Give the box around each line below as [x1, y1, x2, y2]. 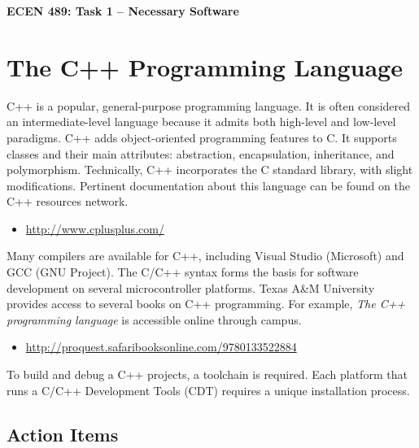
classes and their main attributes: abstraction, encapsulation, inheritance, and [7, 145, 395, 162]
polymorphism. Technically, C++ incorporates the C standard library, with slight [7, 161, 413, 178]
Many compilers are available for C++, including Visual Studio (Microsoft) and [7, 247, 404, 264]
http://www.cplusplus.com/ [25, 220, 164, 237]
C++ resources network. [7, 193, 129, 210]
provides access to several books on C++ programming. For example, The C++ [7, 295, 406, 312]
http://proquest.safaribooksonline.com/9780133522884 [25, 338, 297, 355]
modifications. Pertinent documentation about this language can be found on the [7, 176, 410, 194]
